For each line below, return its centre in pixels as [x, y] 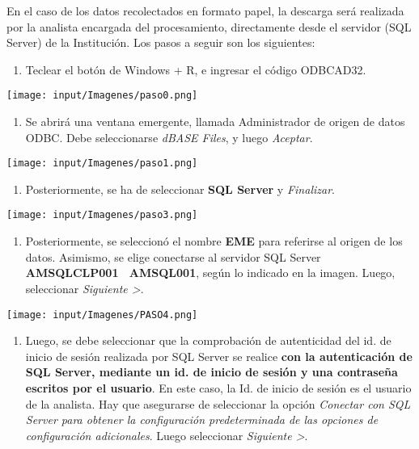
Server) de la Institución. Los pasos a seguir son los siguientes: [161, 42]
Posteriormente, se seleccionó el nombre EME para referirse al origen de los [214, 241]
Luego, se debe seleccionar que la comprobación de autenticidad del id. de [208, 340]
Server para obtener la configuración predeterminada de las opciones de [202, 420]
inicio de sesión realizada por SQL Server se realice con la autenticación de [219, 356]
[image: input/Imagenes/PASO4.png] [102, 315]
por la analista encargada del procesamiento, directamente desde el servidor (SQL [209, 26]
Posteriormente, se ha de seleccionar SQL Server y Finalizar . [180, 189]
